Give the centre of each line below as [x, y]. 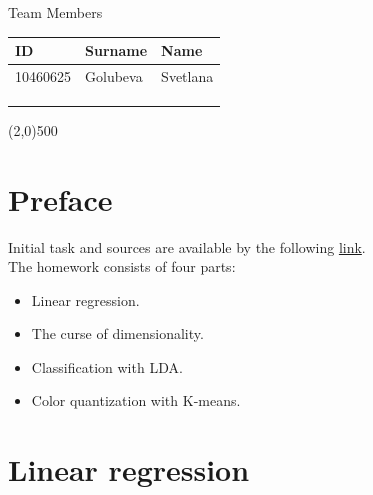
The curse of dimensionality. [117, 333]
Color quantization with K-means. [136, 400]
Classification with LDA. [107, 366]
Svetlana [187, 75]
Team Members [55, 12]
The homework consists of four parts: [122, 266]
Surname [116, 50]
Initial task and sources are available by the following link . [187, 246]
